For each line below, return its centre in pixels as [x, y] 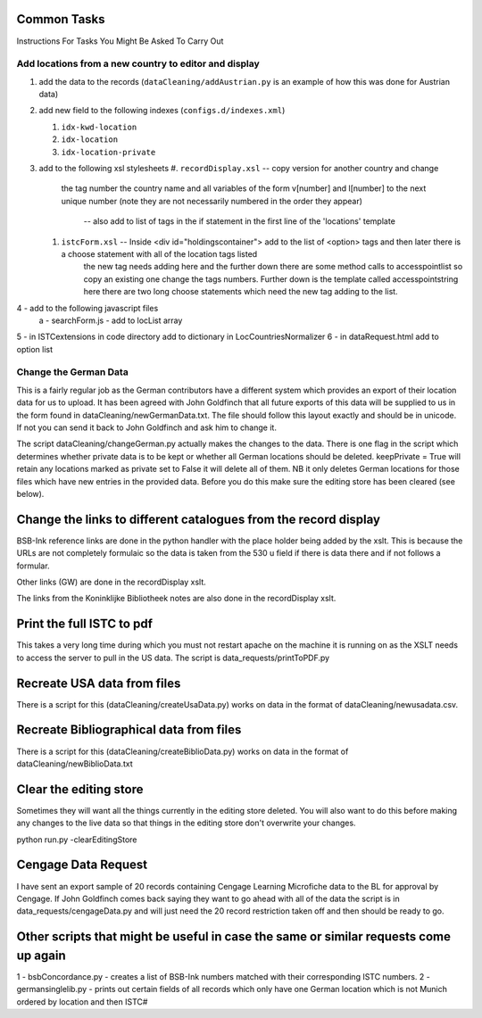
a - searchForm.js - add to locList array [111, 320]
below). [30, 493]
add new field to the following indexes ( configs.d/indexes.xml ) [162, 111]
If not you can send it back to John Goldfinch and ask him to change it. [146, 427]
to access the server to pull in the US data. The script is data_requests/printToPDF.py [173, 658]
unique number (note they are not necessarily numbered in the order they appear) [212, 201]
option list [35, 349]
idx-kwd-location [99, 127]
